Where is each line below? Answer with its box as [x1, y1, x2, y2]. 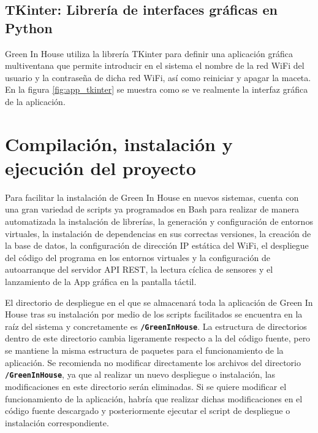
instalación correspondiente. [5, 416, 109, 429]
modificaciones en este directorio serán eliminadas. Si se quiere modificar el [5, 380, 287, 392]
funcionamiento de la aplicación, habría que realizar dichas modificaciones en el [5, 392, 303, 405]
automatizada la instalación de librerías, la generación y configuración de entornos [5, 215, 313, 228]
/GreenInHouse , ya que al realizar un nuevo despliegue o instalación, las [5, 368, 276, 381]
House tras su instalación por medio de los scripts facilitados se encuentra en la [5, 308, 303, 321]
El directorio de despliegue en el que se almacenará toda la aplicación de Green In [5, 295, 313, 308]
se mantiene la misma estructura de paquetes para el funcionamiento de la [5, 344, 284, 357]
